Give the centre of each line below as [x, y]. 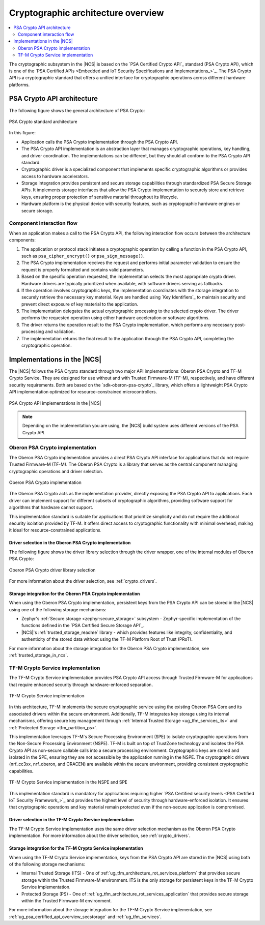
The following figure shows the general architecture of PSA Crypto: [77, 110]
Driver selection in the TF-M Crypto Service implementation [71, 820]
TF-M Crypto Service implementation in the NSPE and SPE [68, 782]
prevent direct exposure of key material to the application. [80, 304]
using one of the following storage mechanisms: [58, 609]
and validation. [60, 331]
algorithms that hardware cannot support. [51, 507]
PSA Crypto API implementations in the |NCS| [55, 403]
